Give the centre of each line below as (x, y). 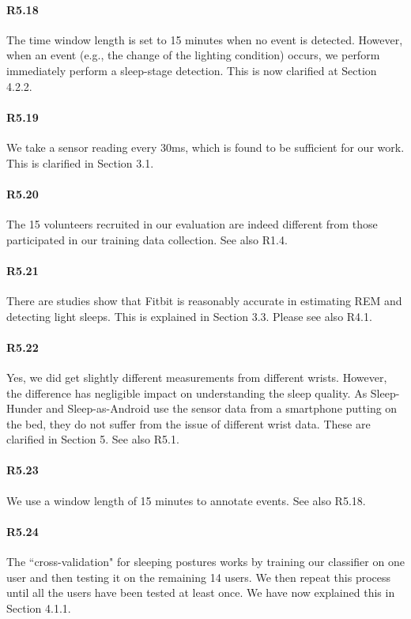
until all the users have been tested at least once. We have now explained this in (201, 593)
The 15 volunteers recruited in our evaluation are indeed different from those (192, 223)
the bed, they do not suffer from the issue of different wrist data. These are (189, 423)
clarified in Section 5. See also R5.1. (93, 439)
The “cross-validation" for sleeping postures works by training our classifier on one (205, 562)
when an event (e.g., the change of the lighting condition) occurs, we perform (193, 55)
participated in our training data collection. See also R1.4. (147, 239)
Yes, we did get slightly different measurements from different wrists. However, (197, 377)
